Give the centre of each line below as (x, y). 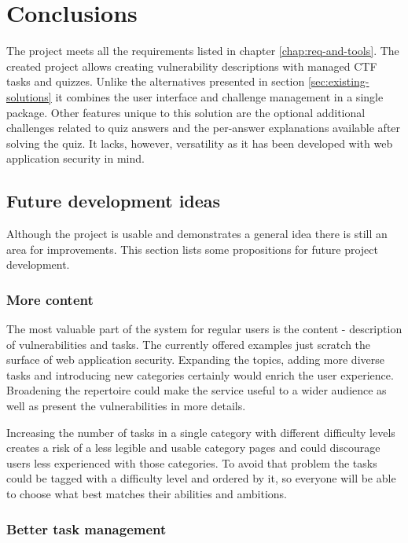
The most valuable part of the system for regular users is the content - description (204, 329)
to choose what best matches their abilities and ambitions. (147, 494)
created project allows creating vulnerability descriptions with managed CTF (192, 66)
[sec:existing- (338, 81)
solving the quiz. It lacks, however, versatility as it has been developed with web (200, 143)
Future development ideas (114, 201)
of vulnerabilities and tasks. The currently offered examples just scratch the (189, 344)
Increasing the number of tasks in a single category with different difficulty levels (201, 432)
